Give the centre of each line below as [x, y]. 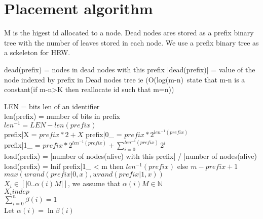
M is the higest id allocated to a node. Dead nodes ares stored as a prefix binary [129, 33]
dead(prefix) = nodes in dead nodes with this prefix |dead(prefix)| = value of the [130, 69]
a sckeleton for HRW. [37, 52]
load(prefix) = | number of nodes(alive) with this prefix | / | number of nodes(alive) [131, 156]
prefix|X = [21, 134]
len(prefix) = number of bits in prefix [62, 116]
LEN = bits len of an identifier [52, 106]
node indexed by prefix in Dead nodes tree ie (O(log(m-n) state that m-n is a [125, 79]
